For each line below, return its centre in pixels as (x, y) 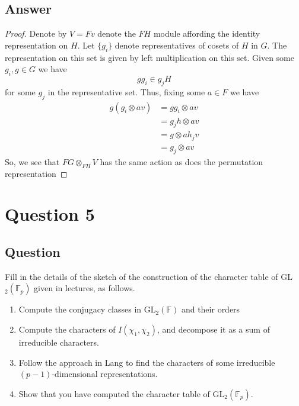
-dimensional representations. (105, 374)
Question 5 (50, 214)
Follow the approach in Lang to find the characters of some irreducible (147, 362)
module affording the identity (207, 33)
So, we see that (32, 161)
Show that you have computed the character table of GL (122, 393)
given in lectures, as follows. (85, 288)
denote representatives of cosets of (177, 45)
